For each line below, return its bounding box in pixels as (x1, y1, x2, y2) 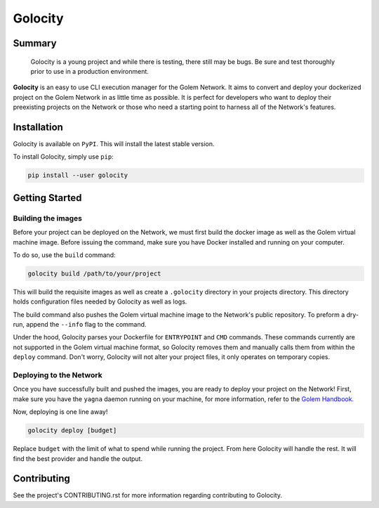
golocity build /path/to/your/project (27, 269, 161, 278)
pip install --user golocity (27, 171, 128, 179)
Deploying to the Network (13, 370, 102, 380)
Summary (13, 37, 57, 49)
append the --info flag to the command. (25, 320, 147, 329)
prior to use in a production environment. (30, 67, 149, 75)
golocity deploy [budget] (27, 426, 117, 435)
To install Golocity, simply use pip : (13, 152, 114, 161)
